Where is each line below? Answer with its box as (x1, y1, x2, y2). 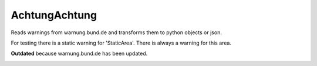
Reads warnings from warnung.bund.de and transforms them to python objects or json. (11, 29, 222, 36)
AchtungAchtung (11, 9, 97, 21)
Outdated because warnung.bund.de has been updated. (11, 50, 148, 57)
